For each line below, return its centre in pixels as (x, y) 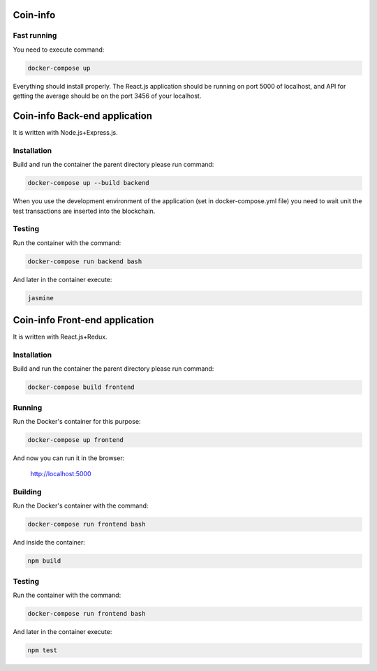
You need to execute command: (59, 50)
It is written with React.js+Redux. (60, 337)
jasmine (40, 298)
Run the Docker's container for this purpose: (77, 421)
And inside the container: (49, 543)
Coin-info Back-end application (83, 116)
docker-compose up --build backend (88, 183)
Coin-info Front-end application (83, 320)
